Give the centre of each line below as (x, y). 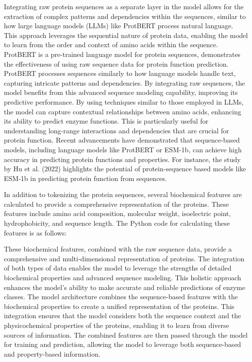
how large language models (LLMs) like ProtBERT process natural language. (119, 26)
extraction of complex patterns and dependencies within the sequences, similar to (125, 16)
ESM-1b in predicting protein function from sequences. (85, 178)
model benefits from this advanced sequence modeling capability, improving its (121, 92)
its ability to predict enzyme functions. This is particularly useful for (106, 121)
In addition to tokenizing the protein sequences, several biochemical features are (123, 194)
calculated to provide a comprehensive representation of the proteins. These (117, 204)
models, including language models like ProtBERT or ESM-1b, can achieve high (123, 149)
